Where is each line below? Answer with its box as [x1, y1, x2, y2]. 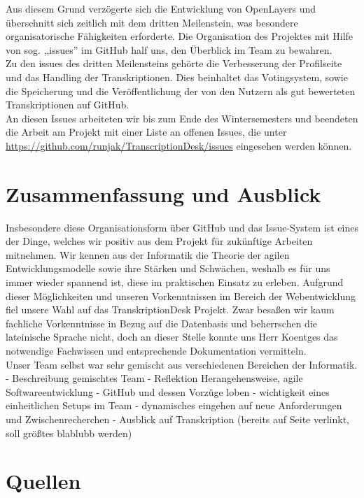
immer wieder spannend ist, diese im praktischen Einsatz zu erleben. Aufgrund [6, 275, 344, 290]
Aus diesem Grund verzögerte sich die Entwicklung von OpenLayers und [6, 1, 316, 15]
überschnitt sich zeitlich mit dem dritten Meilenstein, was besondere [6, 15, 298, 29]
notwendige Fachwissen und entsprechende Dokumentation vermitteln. [6, 343, 307, 357]
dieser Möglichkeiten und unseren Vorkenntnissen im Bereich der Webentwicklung [6, 288, 356, 303]
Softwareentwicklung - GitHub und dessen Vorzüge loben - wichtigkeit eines [6, 384, 330, 399]
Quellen [6, 467, 81, 495]
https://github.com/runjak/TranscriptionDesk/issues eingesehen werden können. [6, 138, 352, 152]
